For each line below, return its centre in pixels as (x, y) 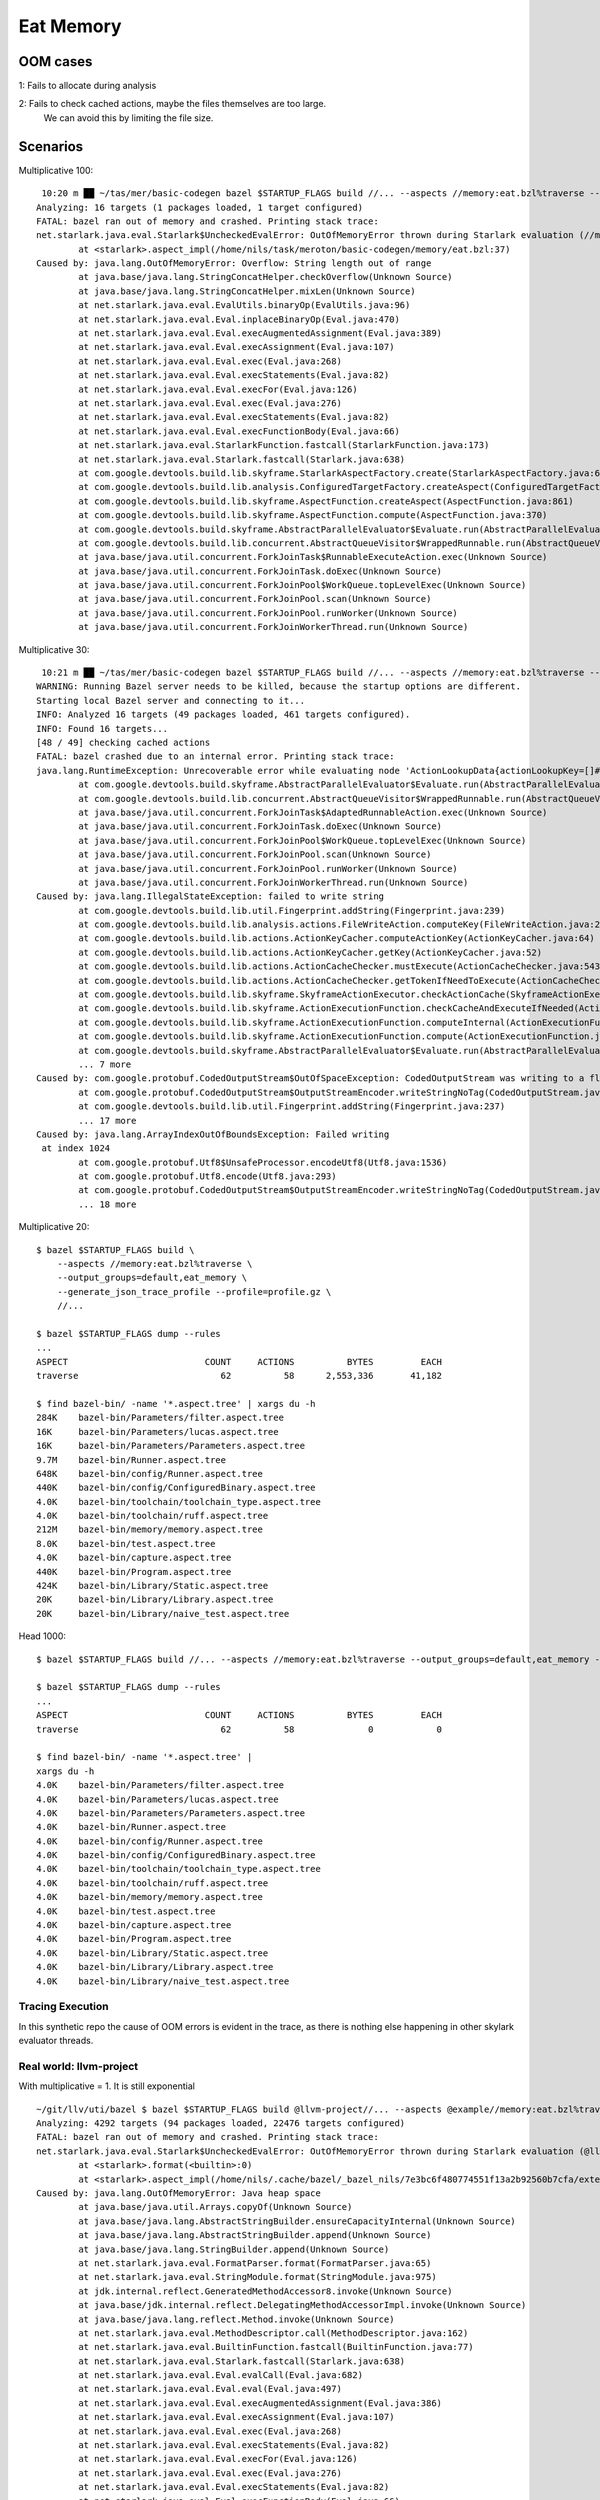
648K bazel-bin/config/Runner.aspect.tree (150, 1473)
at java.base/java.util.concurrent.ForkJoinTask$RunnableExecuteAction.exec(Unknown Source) (313, 557)
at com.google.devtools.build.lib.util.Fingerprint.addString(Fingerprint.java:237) (292, 1106)
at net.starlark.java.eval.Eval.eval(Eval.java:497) (210, 2389)
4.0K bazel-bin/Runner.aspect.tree (131, 1827)
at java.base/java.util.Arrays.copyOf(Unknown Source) (215, 2207)
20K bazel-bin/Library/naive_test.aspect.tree (163, 1613)
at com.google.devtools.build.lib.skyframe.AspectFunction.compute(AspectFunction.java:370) (313, 515)
